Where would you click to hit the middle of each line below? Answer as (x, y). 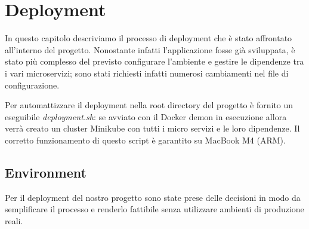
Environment (46, 172)
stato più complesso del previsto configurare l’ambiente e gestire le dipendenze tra (154, 61)
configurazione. (32, 85)
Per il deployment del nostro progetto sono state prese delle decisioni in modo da (153, 197)
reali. (14, 220)
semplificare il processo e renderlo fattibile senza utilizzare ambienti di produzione (154, 209)
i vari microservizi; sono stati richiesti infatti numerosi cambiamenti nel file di (147, 73)
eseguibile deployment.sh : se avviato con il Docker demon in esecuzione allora (146, 116)
